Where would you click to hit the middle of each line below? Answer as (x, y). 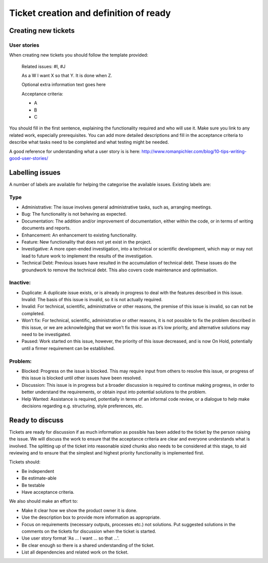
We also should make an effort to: (43, 501)
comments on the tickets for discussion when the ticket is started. (89, 531)
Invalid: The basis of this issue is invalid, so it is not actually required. (92, 300)
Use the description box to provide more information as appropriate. (91, 517)
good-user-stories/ (29, 158)
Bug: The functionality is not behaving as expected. (74, 214)
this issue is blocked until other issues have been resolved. (82, 378)
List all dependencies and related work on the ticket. (75, 552)
